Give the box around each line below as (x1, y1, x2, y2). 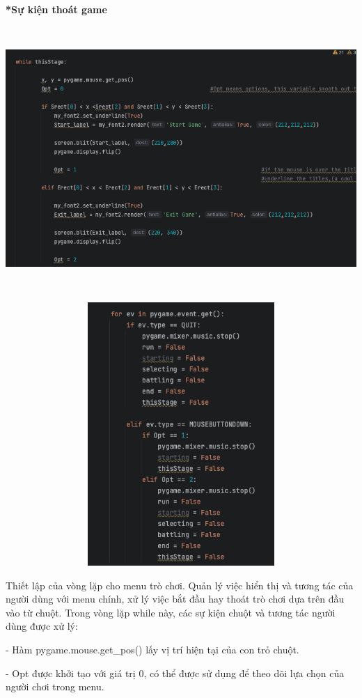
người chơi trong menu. (6, 679, 104, 694)
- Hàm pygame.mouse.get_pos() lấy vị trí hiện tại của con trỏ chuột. (6, 642, 299, 657)
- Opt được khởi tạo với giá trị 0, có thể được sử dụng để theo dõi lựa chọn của (6, 665, 345, 680)
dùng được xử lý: (6, 619, 78, 633)
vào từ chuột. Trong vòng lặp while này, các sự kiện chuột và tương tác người (6, 605, 336, 619)
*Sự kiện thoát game (6, 2, 107, 16)
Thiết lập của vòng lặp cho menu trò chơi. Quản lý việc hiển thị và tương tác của (6, 577, 354, 592)
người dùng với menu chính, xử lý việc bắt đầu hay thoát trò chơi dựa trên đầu (6, 591, 345, 606)
